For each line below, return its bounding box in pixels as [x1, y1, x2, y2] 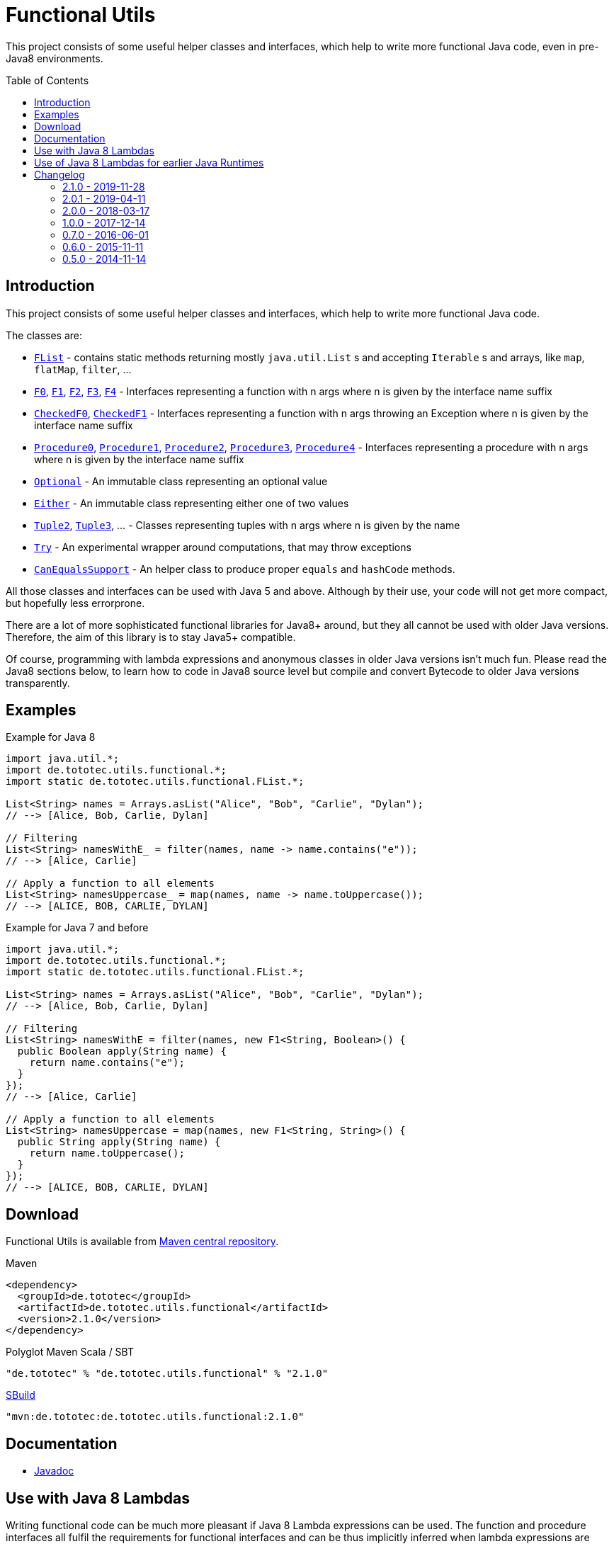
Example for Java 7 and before [6, 921, 149, 934]
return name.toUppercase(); [29, 1147, 185, 1159]
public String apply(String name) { [17, 1136, 221, 1148]
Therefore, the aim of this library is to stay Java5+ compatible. [6, 630, 296, 643]
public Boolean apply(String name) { [17, 1045, 227, 1057]
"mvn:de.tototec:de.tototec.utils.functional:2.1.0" [6, 1411, 305, 1423]
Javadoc [34, 1465, 74, 1477]
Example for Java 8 [6, 731, 96, 744]
